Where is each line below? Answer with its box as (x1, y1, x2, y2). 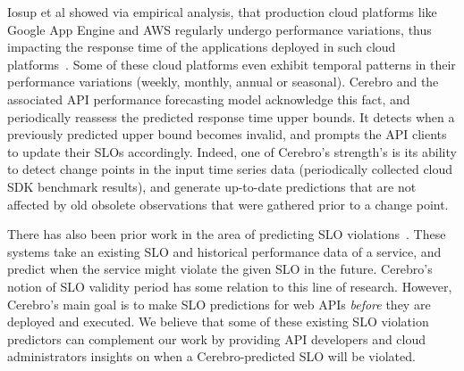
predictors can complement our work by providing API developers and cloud (7, 329, 426, 348)
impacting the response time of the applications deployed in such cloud (7, 37, 396, 56)
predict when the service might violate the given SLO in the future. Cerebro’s (7, 260, 433, 278)
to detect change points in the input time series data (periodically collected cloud (7, 160, 453, 178)
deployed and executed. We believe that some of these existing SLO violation (7, 312, 429, 331)
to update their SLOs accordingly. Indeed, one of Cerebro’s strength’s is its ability (7, 142, 457, 161)
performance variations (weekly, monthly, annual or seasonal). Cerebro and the (7, 72, 439, 91)
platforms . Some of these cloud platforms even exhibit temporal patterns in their (7, 54, 456, 73)
